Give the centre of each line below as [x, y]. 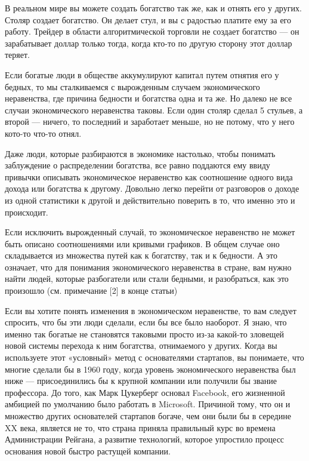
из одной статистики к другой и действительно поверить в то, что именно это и [150, 200]
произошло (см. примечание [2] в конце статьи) [91, 291]
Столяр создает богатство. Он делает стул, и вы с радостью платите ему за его [148, 19]
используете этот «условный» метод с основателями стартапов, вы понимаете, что [154, 357]
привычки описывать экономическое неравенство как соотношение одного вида [149, 176]
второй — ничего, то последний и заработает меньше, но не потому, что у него [150, 122]
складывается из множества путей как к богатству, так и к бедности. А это [141, 255]
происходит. [27, 212]
